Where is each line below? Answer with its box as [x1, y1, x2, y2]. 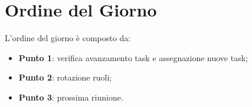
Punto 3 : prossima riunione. [18, 91, 123, 103]
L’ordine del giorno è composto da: [5, 32, 131, 44]
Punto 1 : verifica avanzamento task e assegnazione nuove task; [18, 51, 248, 63]
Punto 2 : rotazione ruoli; [18, 71, 112, 83]
